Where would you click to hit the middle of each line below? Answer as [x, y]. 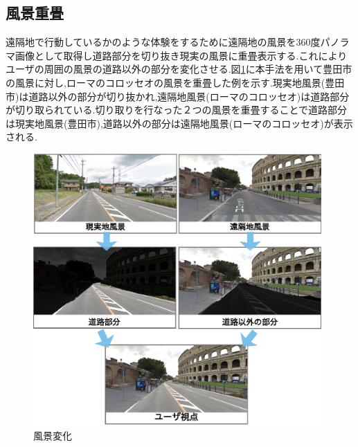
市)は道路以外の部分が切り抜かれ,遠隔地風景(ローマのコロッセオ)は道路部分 [178, 96]
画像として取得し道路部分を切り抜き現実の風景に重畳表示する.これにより [181, 55]
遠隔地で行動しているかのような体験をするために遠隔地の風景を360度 [163, 42]
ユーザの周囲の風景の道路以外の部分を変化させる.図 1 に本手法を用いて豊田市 [179, 69]
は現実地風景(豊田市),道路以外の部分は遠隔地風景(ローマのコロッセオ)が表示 [179, 123]
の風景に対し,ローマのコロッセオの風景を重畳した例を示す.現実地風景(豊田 [175, 82]
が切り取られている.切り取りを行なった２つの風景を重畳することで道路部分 [177, 110]
